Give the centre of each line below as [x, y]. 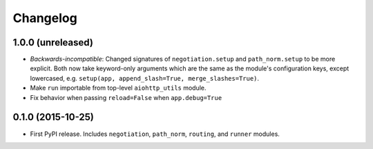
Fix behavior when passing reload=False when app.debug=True [126, 97]
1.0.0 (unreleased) [53, 42]
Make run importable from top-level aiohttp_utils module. [118, 88]
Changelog [45, 18]
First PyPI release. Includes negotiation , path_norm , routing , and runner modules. [155, 134]
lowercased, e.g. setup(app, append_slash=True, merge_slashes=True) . [144, 78]
